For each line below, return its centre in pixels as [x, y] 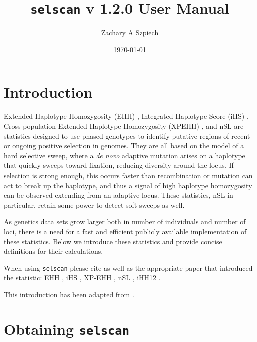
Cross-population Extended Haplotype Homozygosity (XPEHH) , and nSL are [124, 126]
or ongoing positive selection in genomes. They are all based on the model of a [124, 146]
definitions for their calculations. [54, 251]
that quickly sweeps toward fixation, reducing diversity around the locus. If [119, 165]
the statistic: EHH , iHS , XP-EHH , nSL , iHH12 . [82, 278]
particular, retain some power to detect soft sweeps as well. [94, 204]
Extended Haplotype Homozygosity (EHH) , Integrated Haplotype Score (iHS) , [126, 116]
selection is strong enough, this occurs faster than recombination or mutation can [128, 175]
